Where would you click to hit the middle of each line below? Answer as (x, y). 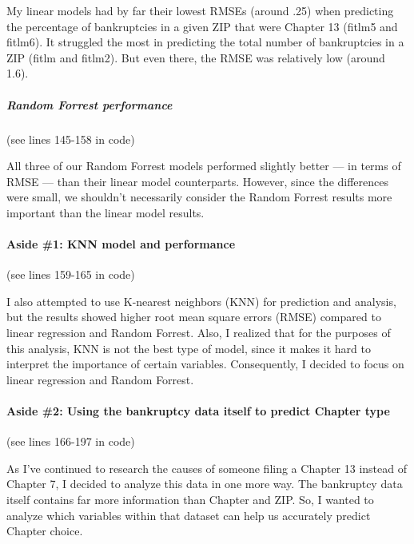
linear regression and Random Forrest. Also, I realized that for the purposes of (199, 333)
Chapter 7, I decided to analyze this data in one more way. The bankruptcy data (205, 484)
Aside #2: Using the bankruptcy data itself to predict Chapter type (198, 411)
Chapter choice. (45, 531)
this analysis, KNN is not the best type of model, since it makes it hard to (189, 348)
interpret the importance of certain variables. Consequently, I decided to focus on (205, 364)
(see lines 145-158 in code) (71, 139)
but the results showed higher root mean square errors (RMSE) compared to (194, 317)
